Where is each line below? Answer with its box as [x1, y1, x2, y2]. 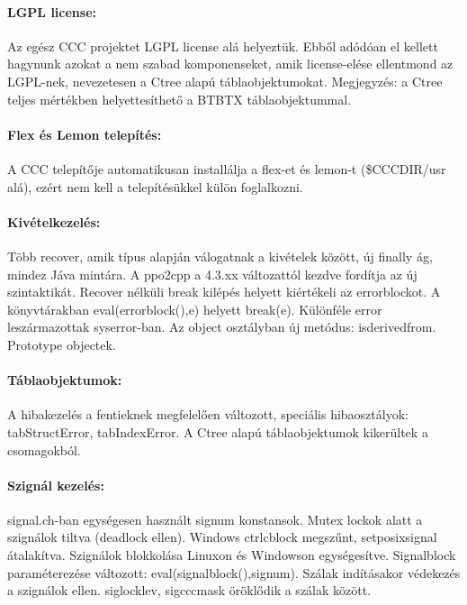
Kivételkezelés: [7, 212, 101, 231]
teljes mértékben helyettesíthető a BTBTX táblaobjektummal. [7, 89, 352, 108]
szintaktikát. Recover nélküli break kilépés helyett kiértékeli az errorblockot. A [7, 282, 441, 301]
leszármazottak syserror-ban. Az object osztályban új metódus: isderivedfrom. [7, 317, 436, 336]
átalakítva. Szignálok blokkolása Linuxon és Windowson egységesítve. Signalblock [7, 545, 456, 564]
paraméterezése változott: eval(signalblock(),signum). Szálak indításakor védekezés [7, 563, 461, 582]
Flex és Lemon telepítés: [7, 124, 162, 143]
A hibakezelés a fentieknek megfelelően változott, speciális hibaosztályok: [7, 405, 409, 424]
